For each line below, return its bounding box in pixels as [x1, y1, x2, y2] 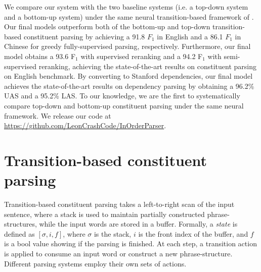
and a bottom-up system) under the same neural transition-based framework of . [4, 11, 254, 22]
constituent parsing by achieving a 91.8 [23, 31, 145, 41]
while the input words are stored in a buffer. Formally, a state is [39, 219, 238, 229]
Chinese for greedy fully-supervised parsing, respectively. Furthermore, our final [4, 41, 251, 51]
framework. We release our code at [4, 110, 111, 121]
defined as [4, 228, 35, 239]
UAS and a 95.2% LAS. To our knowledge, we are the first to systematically [4, 90, 240, 101]
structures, [4, 219, 37, 229]
